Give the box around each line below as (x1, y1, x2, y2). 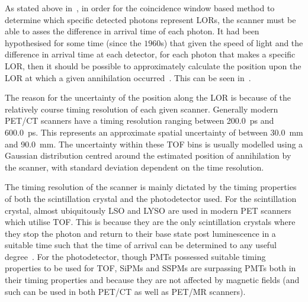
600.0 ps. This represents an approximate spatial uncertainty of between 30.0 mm (5, 126, 303, 138)
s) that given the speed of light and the (161, 36, 303, 49)
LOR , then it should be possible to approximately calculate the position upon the (5, 59, 301, 72)
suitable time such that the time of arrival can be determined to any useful (5, 239, 277, 251)
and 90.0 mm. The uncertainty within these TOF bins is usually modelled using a (5, 137, 303, 150)
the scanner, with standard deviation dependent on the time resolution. (5, 160, 264, 173)
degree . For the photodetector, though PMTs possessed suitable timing (5, 250, 266, 262)
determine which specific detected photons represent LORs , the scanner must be (5, 13, 296, 25)
